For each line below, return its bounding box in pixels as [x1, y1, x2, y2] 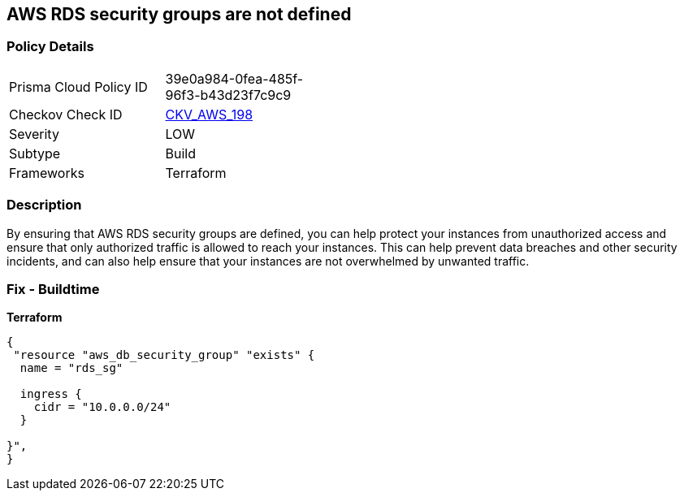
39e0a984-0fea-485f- [165, 70, 304, 87]
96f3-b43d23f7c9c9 [165, 86, 292, 103]
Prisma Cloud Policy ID [9, 78, 148, 95]
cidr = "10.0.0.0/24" [33, 400, 171, 414]
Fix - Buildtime [6, 280, 100, 297]
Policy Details [6, 38, 94, 55]
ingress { [19, 387, 82, 401]
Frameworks [9, 164, 84, 181]
